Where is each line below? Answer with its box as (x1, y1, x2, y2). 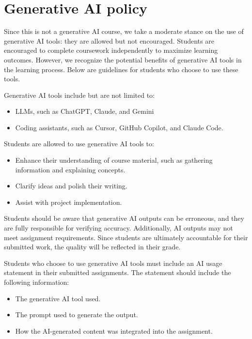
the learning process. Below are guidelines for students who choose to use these (4, 64, 238, 74)
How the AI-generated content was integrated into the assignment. (15, 325, 213, 336)
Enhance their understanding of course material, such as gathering (15, 155, 213, 165)
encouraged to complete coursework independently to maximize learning (4, 45, 218, 55)
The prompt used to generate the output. (15, 309, 138, 320)
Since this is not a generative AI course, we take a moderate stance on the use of (4, 26, 244, 36)
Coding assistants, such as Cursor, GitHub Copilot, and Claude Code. (15, 122, 223, 132)
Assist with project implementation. (15, 197, 122, 207)
